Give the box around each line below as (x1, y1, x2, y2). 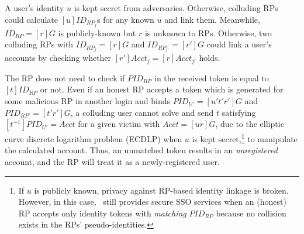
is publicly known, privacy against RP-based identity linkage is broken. (34, 184, 289, 196)
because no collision (216, 207, 286, 219)
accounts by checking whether (5, 51, 112, 64)
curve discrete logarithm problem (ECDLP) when (5, 132, 182, 144)
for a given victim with (78, 118, 160, 130)
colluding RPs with (5, 38, 74, 50)
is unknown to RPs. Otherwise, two (144, 26, 272, 39)
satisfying (222, 106, 256, 118)
